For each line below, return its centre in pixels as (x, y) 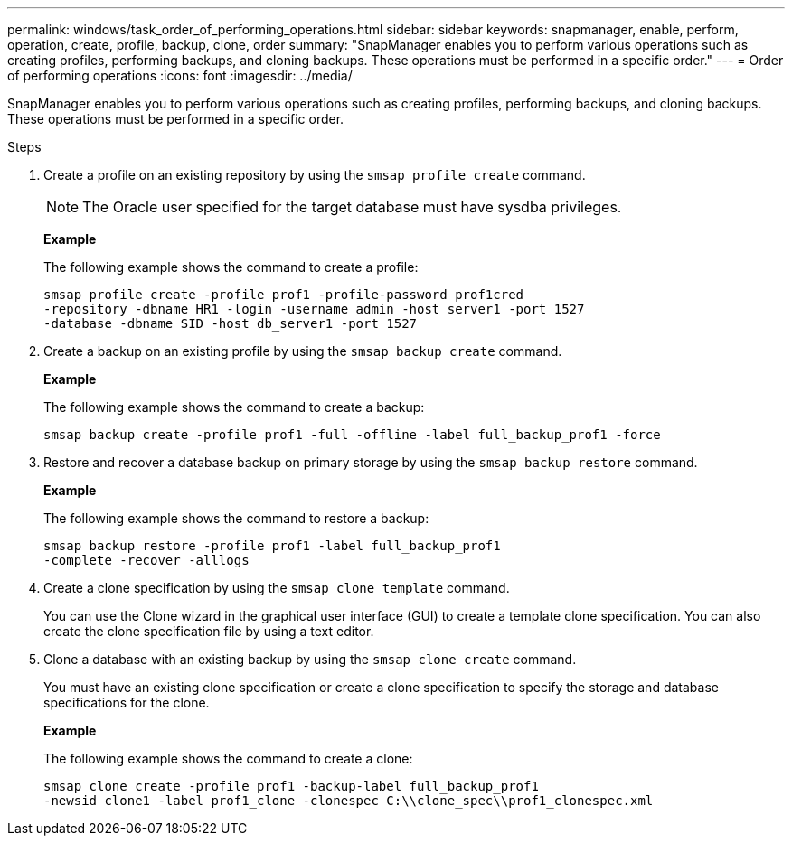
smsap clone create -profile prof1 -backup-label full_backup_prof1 (291, 786)
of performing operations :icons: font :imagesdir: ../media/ (180, 75)
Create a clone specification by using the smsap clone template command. (277, 588)
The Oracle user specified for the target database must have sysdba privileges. (352, 207)
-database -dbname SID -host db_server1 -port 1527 (231, 323)
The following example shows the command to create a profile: (231, 267)
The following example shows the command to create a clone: (228, 759)
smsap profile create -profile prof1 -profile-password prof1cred (284, 295)
